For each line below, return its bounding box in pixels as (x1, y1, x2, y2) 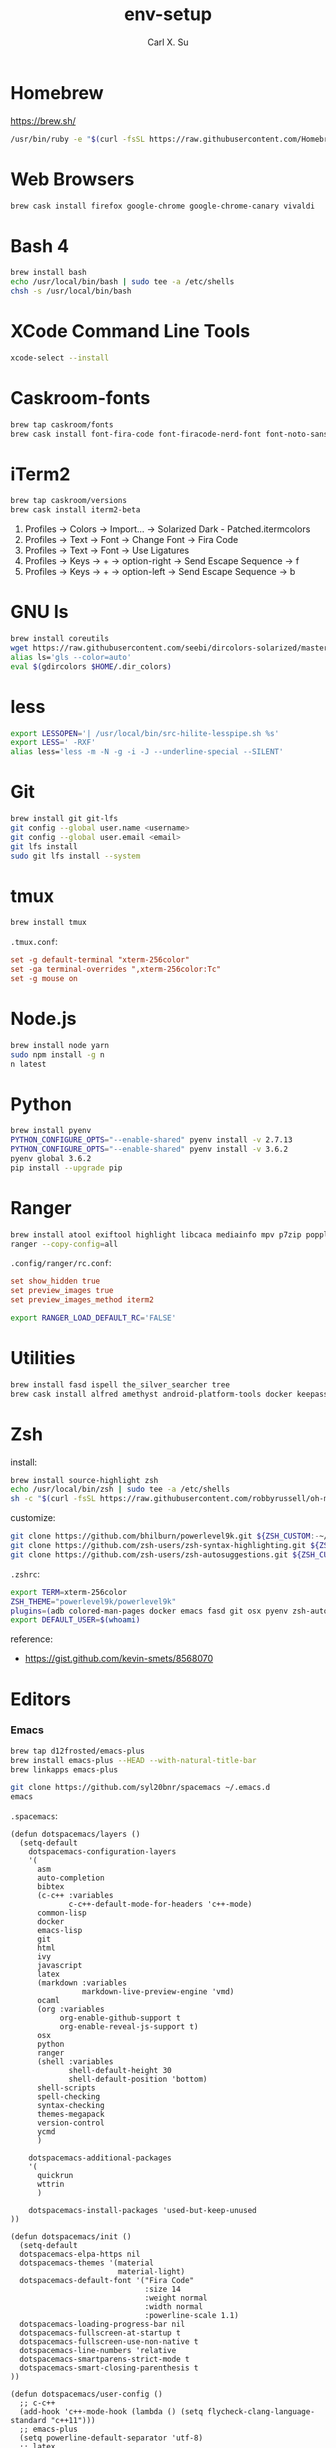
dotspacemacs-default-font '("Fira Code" (19, 2276, 195, 2286)
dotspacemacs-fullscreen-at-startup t (19, 2328, 182, 2338)
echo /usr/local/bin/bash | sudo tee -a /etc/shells (10, 277, 235, 287)
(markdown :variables (36, 1978, 128, 1988)
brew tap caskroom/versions (10, 496, 128, 506)
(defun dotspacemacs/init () (10, 2232, 132, 2242)
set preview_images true (10, 1286, 114, 1296)
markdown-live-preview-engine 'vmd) (81, 1987, 235, 1997)
